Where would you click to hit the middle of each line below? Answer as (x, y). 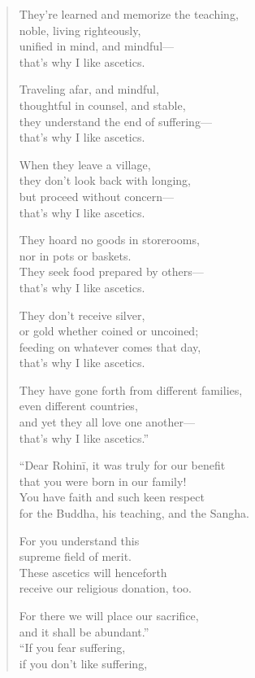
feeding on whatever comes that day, (110, 346)
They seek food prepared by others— (111, 271)
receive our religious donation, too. (105, 588)
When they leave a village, (85, 164)
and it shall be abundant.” (84, 631)
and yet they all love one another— (107, 422)
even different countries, (78, 406)
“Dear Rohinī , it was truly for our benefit (122, 465)
